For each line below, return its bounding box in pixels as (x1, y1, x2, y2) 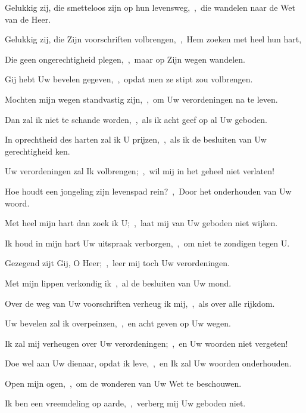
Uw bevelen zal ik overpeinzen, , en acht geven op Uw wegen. (5, 317, 231, 329)
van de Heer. (5, 13, 51, 25)
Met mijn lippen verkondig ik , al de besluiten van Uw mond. (5, 276, 232, 289)
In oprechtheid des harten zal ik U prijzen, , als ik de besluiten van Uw (5, 133, 267, 146)
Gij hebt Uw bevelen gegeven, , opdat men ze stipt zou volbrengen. (5, 73, 253, 85)
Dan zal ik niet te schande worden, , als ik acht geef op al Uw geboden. (5, 113, 267, 125)
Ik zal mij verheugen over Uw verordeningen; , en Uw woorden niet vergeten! (5, 337, 288, 349)
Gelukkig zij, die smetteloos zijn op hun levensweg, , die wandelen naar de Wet (5, 1, 296, 13)
